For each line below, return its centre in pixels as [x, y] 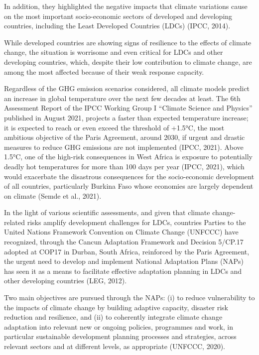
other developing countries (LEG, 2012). [65, 281]
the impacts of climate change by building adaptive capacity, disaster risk [116, 307]
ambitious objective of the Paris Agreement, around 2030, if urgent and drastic [125, 137]
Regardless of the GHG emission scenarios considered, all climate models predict [127, 88]
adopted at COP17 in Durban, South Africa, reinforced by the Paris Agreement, [127, 251]
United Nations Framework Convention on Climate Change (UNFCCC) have [121, 232]
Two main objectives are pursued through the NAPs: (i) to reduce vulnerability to [129, 297]
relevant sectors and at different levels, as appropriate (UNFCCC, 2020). [115, 346]
